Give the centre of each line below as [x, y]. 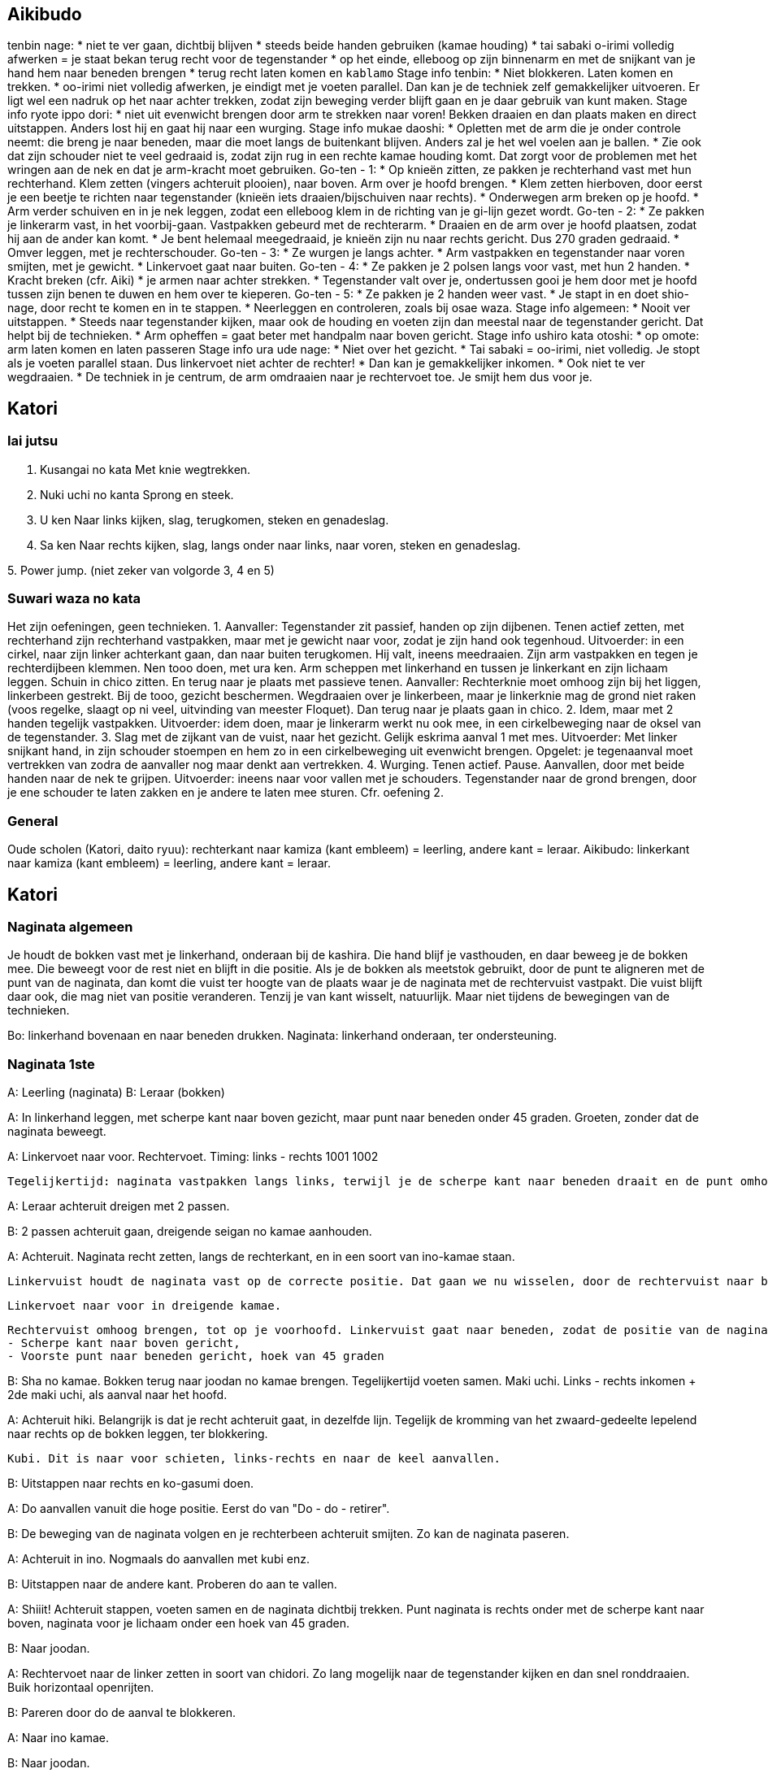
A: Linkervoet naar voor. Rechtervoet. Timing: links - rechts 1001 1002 [193, 1157]
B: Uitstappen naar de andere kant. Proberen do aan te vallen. [172, 1584]
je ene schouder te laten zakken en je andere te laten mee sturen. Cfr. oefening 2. [226, 793]
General [33, 821]
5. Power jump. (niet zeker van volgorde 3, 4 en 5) [141, 570]
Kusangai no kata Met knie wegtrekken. [145, 469]
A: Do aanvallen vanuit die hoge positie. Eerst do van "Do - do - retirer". [199, 1509]
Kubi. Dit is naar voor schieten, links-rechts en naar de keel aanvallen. [254, 1459]
